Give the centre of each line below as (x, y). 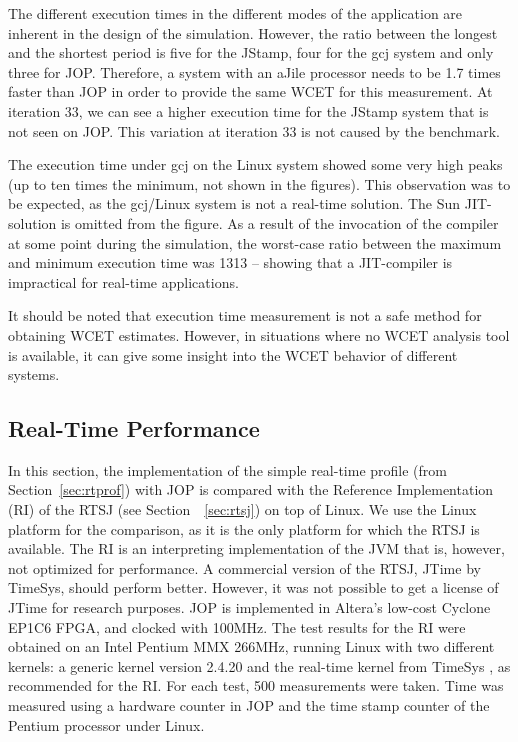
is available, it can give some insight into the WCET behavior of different (233, 354)
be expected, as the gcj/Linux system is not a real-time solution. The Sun (234, 203)
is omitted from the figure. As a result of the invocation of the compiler (279, 222)
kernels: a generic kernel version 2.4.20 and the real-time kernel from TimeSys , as (259, 665)
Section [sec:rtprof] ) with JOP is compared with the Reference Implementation (251, 489)
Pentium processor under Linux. (106, 724)
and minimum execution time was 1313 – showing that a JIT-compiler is (230, 262)
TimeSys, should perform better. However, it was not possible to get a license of (253, 587)
